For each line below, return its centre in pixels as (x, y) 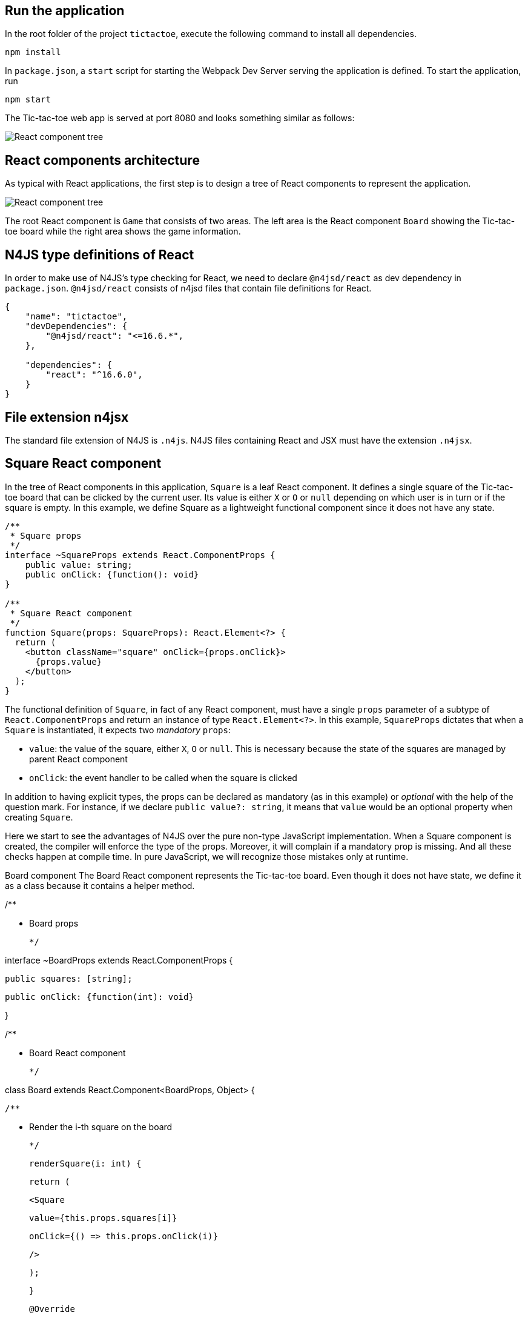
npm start (28, 100)
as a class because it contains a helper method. (100, 885)
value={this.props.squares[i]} (103, 1218)
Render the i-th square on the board (101, 1127)
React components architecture (102, 160)
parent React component (78, 759)
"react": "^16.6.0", (94, 375)
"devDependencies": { (76, 326)
